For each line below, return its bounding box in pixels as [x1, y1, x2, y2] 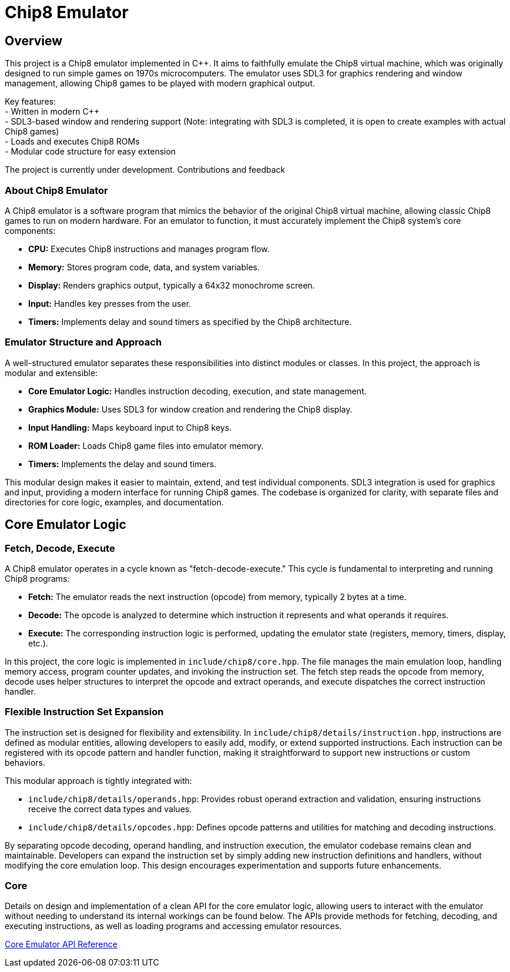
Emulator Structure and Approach [5, 336, 162, 348]
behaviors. [5, 757, 46, 767]
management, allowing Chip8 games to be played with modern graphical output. [5, 78, 316, 89]
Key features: [5, 96, 56, 107]
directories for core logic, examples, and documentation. [5, 497, 224, 507]
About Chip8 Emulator [5, 184, 108, 196]
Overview [5, 33, 63, 48]
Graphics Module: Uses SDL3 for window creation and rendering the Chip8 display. [28, 404, 353, 414]
